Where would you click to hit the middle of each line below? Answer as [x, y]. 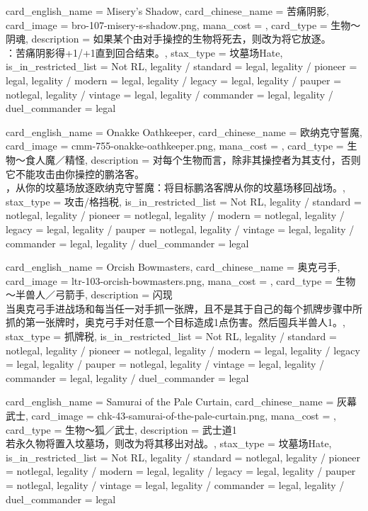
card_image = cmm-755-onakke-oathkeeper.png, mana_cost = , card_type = [175, 146]
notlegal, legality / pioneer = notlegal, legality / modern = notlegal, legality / [175, 215]
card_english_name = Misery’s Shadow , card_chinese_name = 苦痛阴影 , [167, 11]
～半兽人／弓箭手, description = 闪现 [89, 294]
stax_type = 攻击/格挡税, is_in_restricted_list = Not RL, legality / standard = [184, 201]
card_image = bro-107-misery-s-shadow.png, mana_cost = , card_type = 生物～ [183, 24]
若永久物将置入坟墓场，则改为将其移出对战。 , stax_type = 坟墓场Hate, [169, 443]
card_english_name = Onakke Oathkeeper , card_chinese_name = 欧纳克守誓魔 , [184, 131]
